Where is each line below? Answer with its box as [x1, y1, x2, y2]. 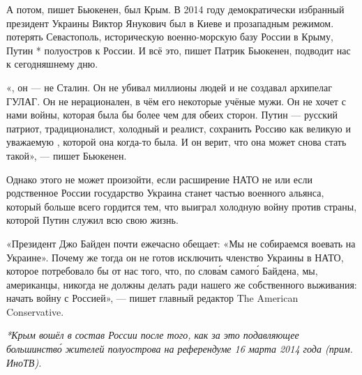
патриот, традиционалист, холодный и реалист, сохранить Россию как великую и [6, 121, 351, 135]
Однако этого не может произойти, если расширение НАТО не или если [6, 171, 313, 186]
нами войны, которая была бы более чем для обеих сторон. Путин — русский [6, 107, 338, 122]
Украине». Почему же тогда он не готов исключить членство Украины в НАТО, [6, 250, 344, 264]
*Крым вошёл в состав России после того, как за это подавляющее [6, 328, 299, 342]
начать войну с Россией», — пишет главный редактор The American [6, 291, 299, 305]
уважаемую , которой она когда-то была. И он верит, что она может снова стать [6, 135, 347, 149]
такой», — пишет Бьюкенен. [6, 148, 127, 162]
